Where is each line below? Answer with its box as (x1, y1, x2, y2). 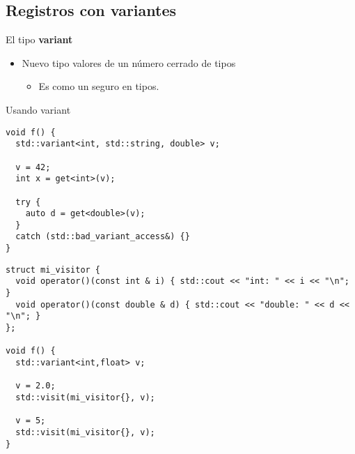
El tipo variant (6, 32, 73, 47)
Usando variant (6, 102, 71, 116)
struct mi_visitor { (6, 264, 101, 275)
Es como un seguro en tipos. (38, 79, 159, 93)
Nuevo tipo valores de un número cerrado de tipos (22, 55, 236, 70)
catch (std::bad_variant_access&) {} (15, 232, 190, 242)
